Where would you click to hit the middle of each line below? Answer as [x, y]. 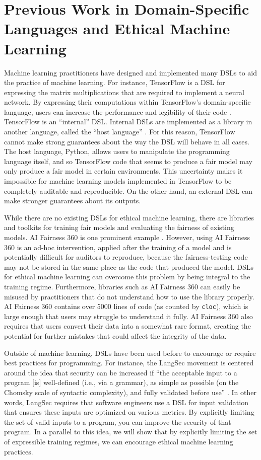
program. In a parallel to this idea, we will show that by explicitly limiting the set [131, 432]
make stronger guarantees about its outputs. [73, 201]
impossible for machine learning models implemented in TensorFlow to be [118, 181]
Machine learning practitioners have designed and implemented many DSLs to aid [131, 72]
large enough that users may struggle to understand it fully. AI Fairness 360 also [128, 316]
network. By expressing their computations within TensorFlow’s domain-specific [127, 102]
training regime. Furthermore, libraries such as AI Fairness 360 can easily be [122, 286]
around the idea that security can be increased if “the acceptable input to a [121, 372]
